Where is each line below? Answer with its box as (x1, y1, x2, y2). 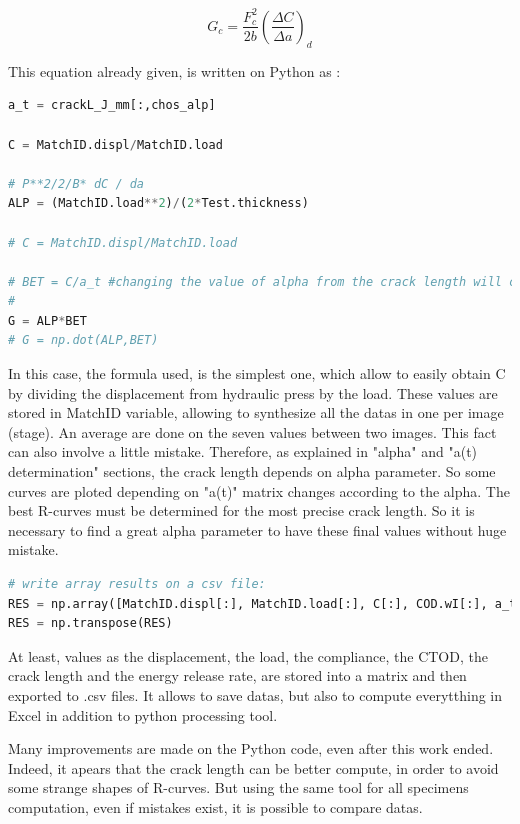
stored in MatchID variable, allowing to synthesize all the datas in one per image (8, 402, 504, 423)
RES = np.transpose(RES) (8, 616, 173, 631)
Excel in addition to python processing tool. (8, 704, 278, 725)
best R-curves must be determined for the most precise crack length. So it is (8, 500, 475, 521)
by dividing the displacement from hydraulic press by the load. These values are (8, 382, 498, 403)
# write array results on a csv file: (8, 577, 266, 592)
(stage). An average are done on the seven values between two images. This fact (8, 421, 497, 442)
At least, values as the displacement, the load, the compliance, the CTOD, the (8, 645, 488, 666)
